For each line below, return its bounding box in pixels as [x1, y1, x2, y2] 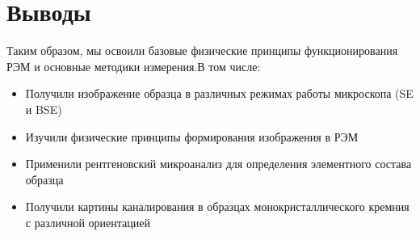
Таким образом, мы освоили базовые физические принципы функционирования [6, 42, 398, 59]
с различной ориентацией [25, 213, 150, 230]
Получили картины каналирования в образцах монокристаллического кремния [25, 198, 409, 215]
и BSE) [25, 100, 62, 117]
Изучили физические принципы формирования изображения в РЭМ [25, 128, 359, 145]
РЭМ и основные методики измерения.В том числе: [6, 57, 261, 74]
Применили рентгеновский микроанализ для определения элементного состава [25, 155, 412, 172]
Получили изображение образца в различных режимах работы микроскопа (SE [25, 85, 414, 102]
